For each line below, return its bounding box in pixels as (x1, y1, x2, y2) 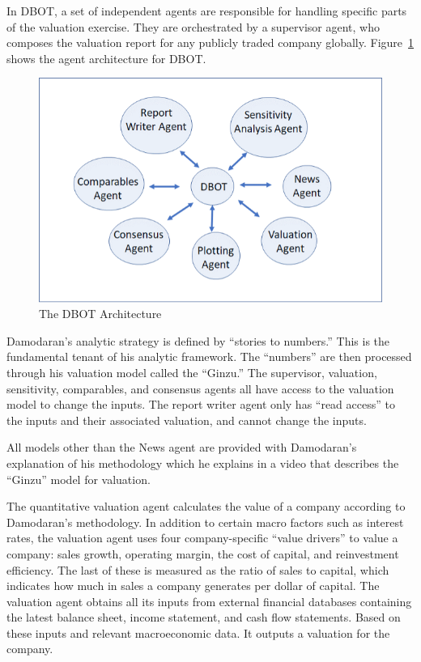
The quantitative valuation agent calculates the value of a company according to (6, 498, 406, 515)
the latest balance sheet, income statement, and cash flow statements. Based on (6, 609, 401, 626)
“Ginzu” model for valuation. (6, 470, 151, 487)
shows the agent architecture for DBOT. (6, 49, 206, 66)
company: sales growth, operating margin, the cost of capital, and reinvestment (6, 545, 399, 562)
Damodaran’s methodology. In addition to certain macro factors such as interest (6, 513, 404, 530)
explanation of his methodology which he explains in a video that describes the (6, 454, 399, 471)
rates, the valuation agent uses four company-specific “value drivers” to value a (6, 529, 398, 546)
